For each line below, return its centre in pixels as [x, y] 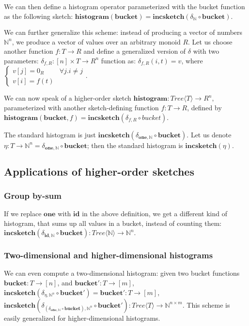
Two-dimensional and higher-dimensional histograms [109, 255]
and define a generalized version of [135, 51]
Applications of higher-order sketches [99, 171]
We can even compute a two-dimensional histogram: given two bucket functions [122, 273]
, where [192, 60]
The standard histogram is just [50, 134]
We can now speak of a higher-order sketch [68, 98]
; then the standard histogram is [135, 145]
